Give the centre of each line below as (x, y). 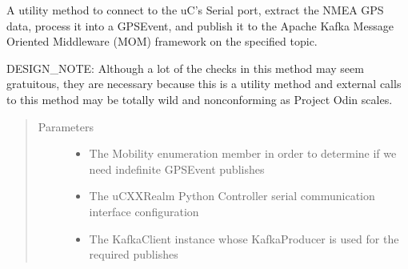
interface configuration (144, 211)
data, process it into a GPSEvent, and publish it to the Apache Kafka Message (200, 25)
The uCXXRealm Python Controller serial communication (232, 196)
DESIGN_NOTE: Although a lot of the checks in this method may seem (185, 68)
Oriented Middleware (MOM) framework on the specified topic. (162, 41)
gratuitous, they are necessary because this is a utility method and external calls (204, 84)
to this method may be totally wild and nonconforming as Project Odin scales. (200, 99)
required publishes (134, 254)
